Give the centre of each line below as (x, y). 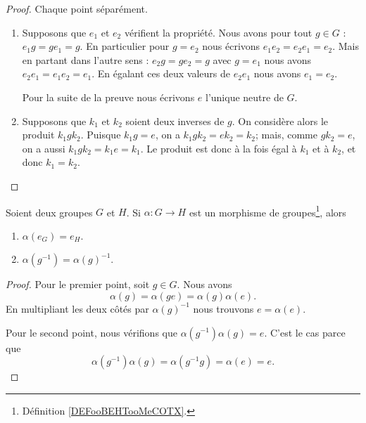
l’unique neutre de (245, 97)
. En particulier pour (125, 46)
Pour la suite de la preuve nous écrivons (108, 97)
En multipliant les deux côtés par (77, 308)
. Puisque (101, 135)
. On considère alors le (280, 121)
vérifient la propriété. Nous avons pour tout (218, 32)
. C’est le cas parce (305, 332)
